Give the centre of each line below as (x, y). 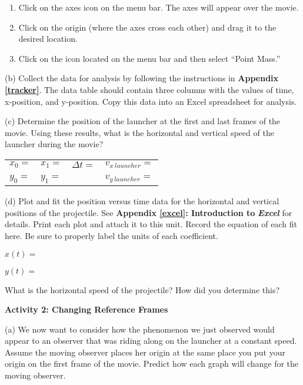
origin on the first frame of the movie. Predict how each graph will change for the (152, 364)
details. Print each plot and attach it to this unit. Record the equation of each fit (151, 224)
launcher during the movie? (54, 144)
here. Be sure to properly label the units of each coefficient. (111, 235)
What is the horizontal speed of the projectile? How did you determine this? (142, 289)
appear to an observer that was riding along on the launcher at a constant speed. (151, 341)
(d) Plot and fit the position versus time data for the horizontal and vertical (142, 201)
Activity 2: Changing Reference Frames (86, 309)
